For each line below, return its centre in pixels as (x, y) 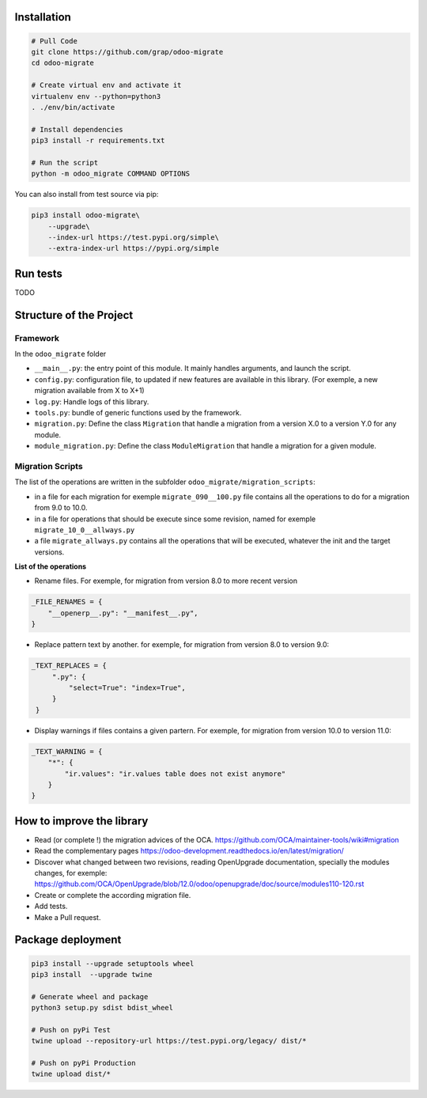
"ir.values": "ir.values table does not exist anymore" (175, 774)
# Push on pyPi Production (83, 1063)
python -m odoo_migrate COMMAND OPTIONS (110, 174)
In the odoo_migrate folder (60, 354)
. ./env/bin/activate (73, 107)
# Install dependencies (77, 129)
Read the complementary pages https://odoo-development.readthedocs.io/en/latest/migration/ (189, 851)
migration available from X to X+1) (90, 391)
